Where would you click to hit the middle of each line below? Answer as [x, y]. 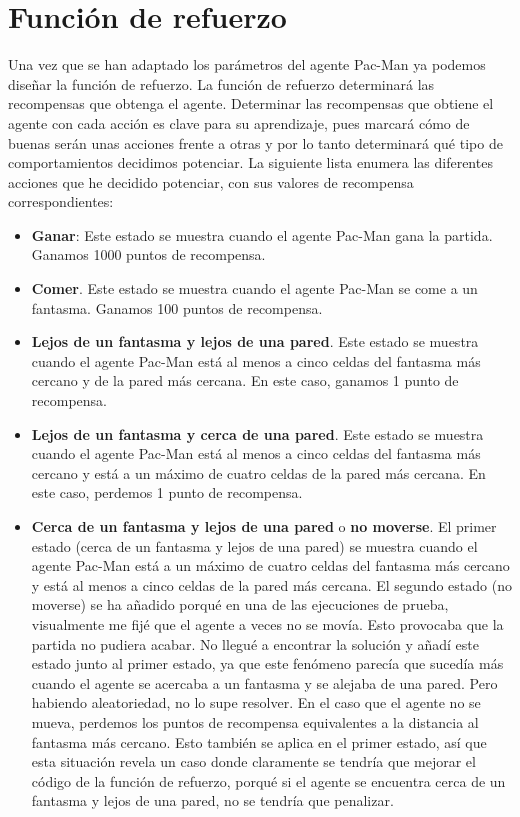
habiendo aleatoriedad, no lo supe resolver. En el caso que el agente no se [256, 702]
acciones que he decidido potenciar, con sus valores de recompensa [211, 181]
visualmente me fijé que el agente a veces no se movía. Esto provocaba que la [267, 623]
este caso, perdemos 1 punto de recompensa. [167, 492]
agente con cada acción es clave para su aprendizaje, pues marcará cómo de [239, 122]
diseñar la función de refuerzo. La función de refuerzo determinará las [221, 83]
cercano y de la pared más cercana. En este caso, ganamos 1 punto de [245, 380]
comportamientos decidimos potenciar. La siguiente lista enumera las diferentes [250, 162]
